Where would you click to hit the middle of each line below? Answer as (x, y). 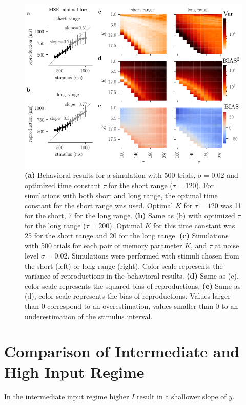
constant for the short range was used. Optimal (99, 205)
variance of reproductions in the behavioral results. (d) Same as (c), (132, 276)
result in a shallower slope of (182, 396)
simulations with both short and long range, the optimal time (121, 195)
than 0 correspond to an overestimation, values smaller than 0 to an (131, 306)
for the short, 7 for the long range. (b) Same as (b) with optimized (130, 215)
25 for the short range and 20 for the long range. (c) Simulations (127, 235)
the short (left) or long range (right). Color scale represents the (124, 265)
